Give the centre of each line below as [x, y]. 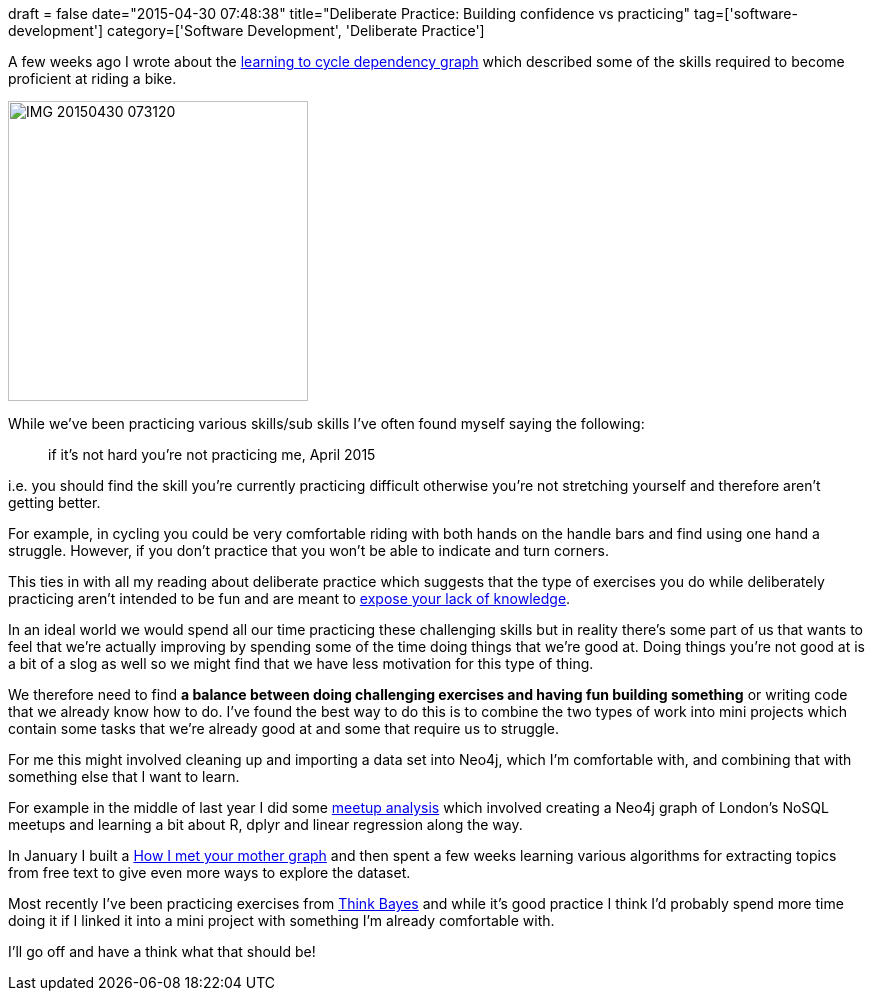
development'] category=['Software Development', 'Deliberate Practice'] [246, 30]
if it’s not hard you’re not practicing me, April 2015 [212, 454]
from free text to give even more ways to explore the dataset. [209, 872]
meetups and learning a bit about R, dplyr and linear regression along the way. [265, 824]
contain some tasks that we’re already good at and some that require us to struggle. [284, 728]
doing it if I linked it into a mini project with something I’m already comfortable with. [281, 920]
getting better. [54, 502]
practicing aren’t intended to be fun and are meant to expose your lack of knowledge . [289, 598]
